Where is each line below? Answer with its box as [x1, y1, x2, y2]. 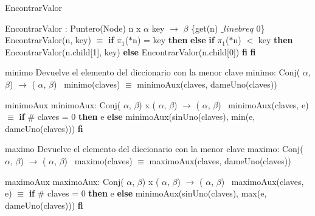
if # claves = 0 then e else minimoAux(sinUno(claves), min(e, [19, 110, 255, 123]
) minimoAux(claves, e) [218, 98, 309, 111]
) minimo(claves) [54, 77, 120, 90]
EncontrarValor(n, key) [5, 33, 91, 46]
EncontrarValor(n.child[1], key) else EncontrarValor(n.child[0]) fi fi [5, 45, 256, 58]
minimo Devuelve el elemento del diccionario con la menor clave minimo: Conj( [5, 66, 300, 78]
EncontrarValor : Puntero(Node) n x [5, 21, 141, 34]
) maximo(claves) [64, 154, 133, 167]
